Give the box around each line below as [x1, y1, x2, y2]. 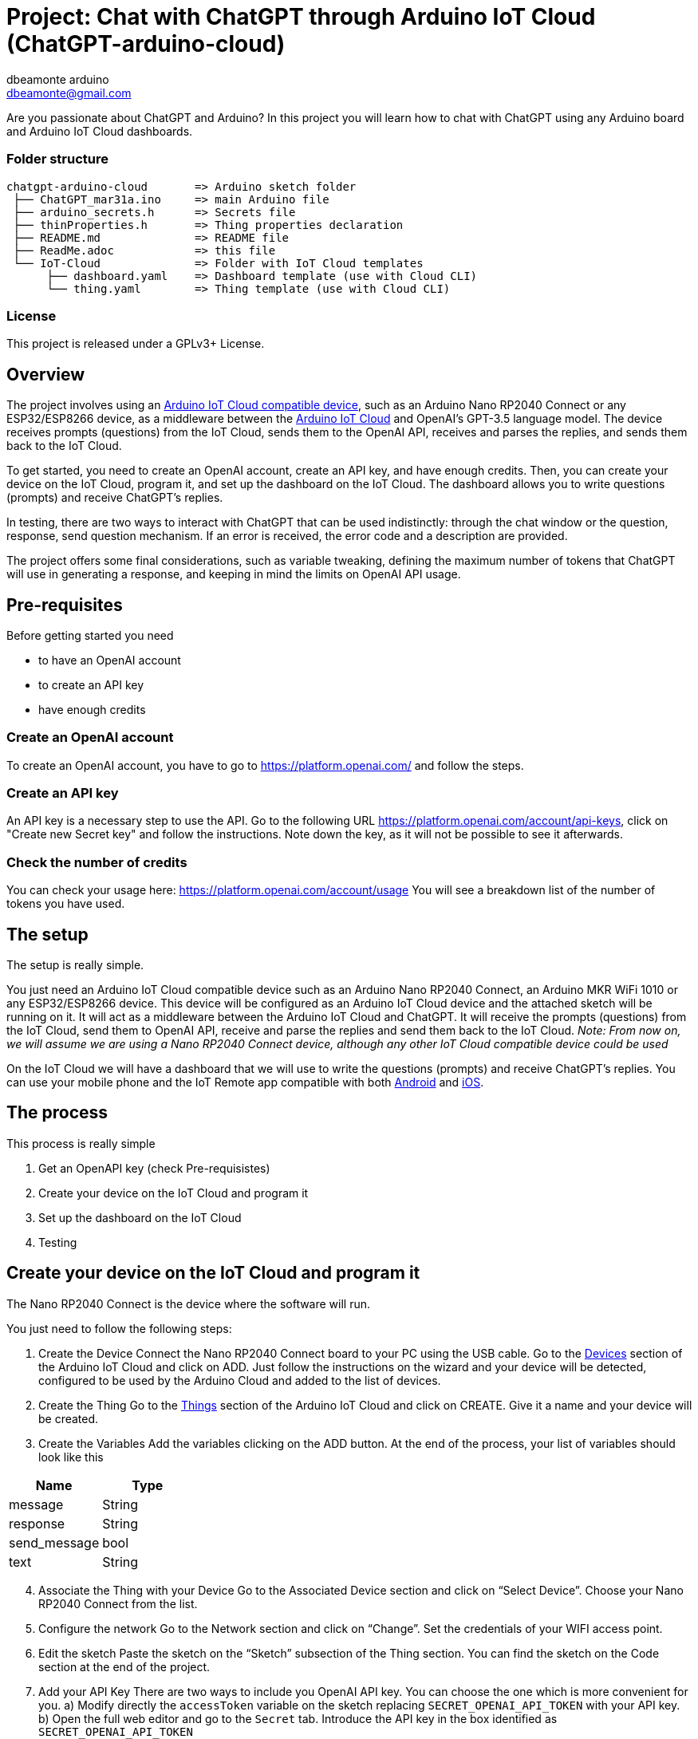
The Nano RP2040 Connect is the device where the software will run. [6, 1296, 371, 1311]
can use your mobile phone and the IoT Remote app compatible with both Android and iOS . [6, 1075, 484, 1090]
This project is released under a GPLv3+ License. [6, 337, 265, 351]
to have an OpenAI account [38, 653, 181, 667]
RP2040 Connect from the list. [38, 1596, 198, 1611]
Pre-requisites [6, 594, 123, 615]
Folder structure [6, 151, 108, 168]
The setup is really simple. [6, 958, 144, 972]
